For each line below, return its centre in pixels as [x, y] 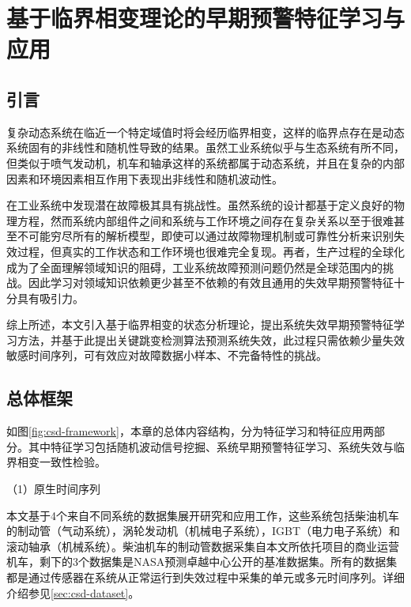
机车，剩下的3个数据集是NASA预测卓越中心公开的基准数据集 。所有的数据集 [202, 562]
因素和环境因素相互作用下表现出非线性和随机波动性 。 [145, 178]
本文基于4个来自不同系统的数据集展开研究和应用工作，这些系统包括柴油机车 [203, 515]
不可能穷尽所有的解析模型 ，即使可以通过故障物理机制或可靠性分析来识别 [205, 236]
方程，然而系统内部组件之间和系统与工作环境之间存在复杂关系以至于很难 [205, 220]
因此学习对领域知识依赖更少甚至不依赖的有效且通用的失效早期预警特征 [211, 283]
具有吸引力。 [50, 298]
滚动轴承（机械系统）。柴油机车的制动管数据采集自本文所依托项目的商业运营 [203, 546]
